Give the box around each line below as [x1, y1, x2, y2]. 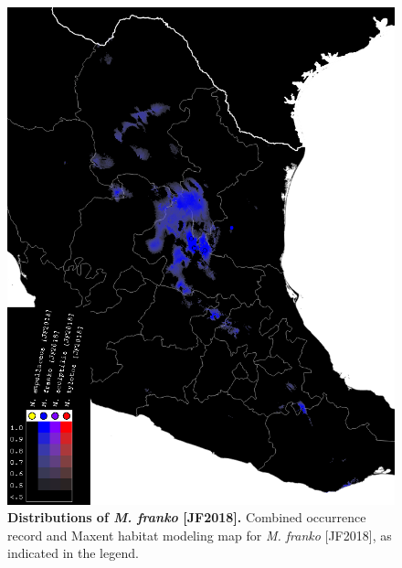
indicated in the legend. [7, 543, 139, 563]
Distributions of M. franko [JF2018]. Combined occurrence [7, 508, 366, 527]
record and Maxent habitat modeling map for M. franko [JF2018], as [7, 525, 392, 544]
